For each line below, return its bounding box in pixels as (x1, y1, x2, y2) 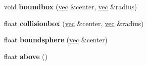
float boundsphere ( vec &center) (4, 34, 108, 45)
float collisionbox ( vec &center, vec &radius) (4, 18, 144, 28)
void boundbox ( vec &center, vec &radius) (4, 1, 137, 11)
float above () (4, 51, 48, 61)
